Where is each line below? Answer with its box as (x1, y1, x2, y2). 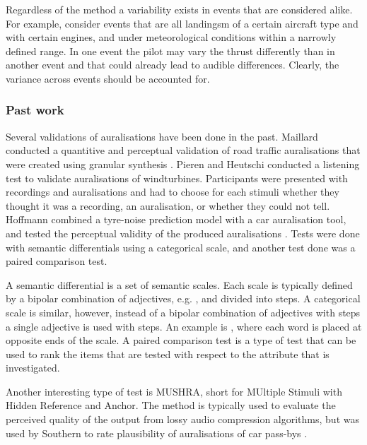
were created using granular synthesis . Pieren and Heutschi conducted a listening (6, 156, 360, 171)
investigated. (6, 360, 60, 375)
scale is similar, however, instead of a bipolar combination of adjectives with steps (6, 304, 361, 319)
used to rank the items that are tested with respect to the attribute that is (6, 346, 330, 361)
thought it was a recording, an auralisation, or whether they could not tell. (6, 198, 330, 213)
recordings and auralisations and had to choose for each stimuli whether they (6, 184, 339, 199)
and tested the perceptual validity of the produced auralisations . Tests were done (6, 225, 360, 240)
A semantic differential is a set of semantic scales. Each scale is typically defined (6, 277, 353, 292)
